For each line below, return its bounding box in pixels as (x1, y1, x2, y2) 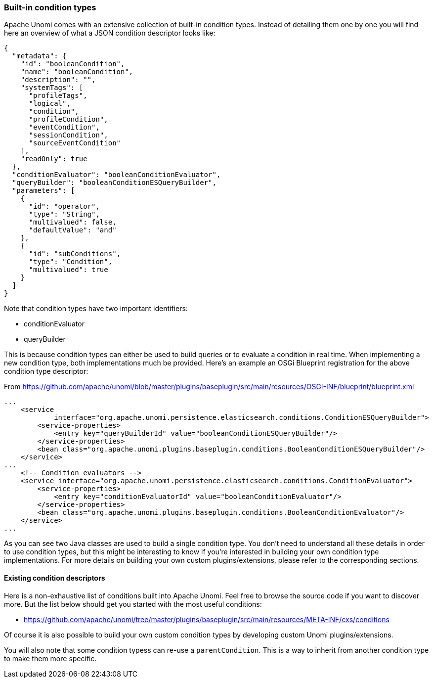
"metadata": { (12, 52, 67, 60)
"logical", (29, 99, 71, 108)
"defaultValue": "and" (29, 226, 117, 234)
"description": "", (20, 76, 96, 84)
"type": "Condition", (29, 258, 113, 266)
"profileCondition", (29, 115, 108, 124)
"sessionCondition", (29, 131, 108, 139)
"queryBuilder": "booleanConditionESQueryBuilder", (12, 179, 216, 187)
